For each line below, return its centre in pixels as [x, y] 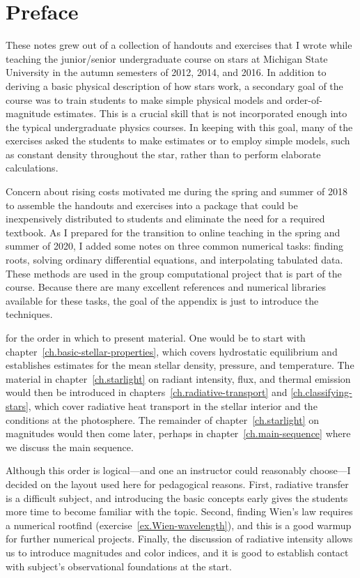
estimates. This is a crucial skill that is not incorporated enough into [201, 113]
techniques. [29, 314]
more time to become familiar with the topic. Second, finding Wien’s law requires [179, 511]
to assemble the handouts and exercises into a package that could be [152, 205]
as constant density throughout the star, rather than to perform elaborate [163, 154]
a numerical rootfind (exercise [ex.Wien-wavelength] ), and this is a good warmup [179, 525]
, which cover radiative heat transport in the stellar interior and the [173, 405]
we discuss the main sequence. [70, 447]
